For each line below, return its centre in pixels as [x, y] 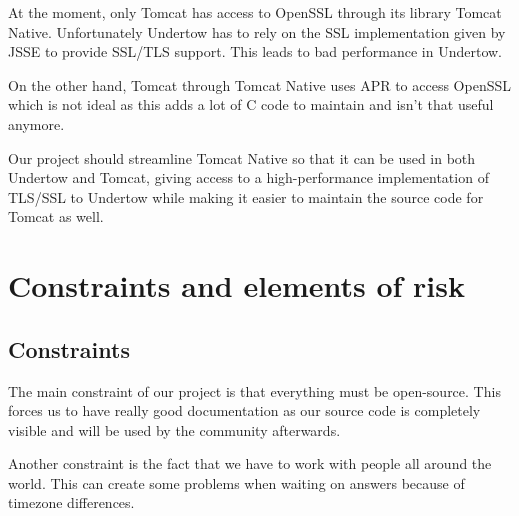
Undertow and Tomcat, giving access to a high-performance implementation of [248, 177]
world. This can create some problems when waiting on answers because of [236, 482]
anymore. [36, 123]
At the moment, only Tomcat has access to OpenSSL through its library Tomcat [255, 12]
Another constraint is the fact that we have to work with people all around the [250, 463]
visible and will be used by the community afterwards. [174, 429]
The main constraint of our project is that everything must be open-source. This [254, 390]
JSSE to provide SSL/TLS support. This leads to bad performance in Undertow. [255, 51]
